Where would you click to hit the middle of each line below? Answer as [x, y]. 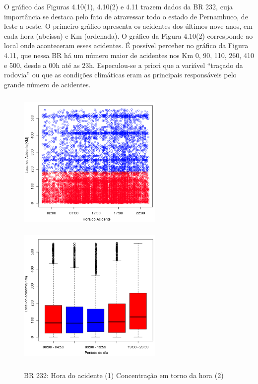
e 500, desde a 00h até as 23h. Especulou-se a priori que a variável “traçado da [124, 65]
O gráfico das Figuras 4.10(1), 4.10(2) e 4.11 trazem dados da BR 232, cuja [118, 6]
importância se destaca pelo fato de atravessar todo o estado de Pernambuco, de [126, 16]
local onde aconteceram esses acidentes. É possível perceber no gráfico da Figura [126, 45]
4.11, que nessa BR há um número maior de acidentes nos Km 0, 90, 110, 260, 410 [129, 55]
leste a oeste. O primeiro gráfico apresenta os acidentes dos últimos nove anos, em [128, 26]
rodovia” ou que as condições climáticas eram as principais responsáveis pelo [120, 75]
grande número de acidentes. [47, 84]
